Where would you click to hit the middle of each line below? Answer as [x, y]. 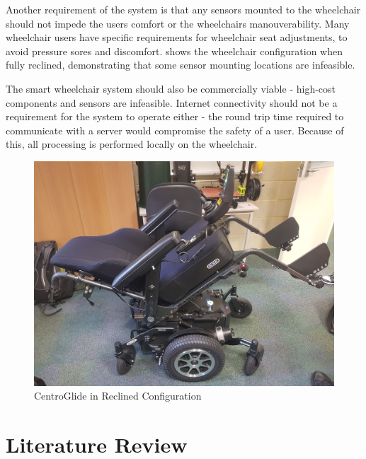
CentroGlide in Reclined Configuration [118, 396]
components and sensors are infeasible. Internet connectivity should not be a [172, 102]
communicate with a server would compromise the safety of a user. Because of [175, 130]
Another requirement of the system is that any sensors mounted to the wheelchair [183, 9]
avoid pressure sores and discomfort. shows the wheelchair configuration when [174, 51]
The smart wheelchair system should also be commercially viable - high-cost [171, 88]
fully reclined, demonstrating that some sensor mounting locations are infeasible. [181, 65]
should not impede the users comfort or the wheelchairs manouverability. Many [178, 23]
